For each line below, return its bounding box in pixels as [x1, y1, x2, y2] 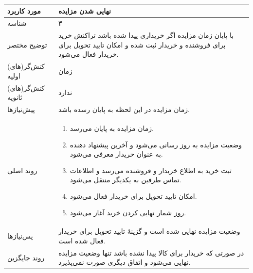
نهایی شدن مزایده [58, 5, 111, 16]
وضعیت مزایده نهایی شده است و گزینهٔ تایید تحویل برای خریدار [58, 226, 240, 236]
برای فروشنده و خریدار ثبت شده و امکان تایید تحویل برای [58, 39, 226, 49]
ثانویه [7, 92, 22, 102]
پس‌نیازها [7, 231, 33, 241]
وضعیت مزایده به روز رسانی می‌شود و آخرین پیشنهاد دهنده [70, 139, 242, 149]
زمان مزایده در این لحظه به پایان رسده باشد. [58, 104, 190, 114]
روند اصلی [7, 165, 37, 175]
